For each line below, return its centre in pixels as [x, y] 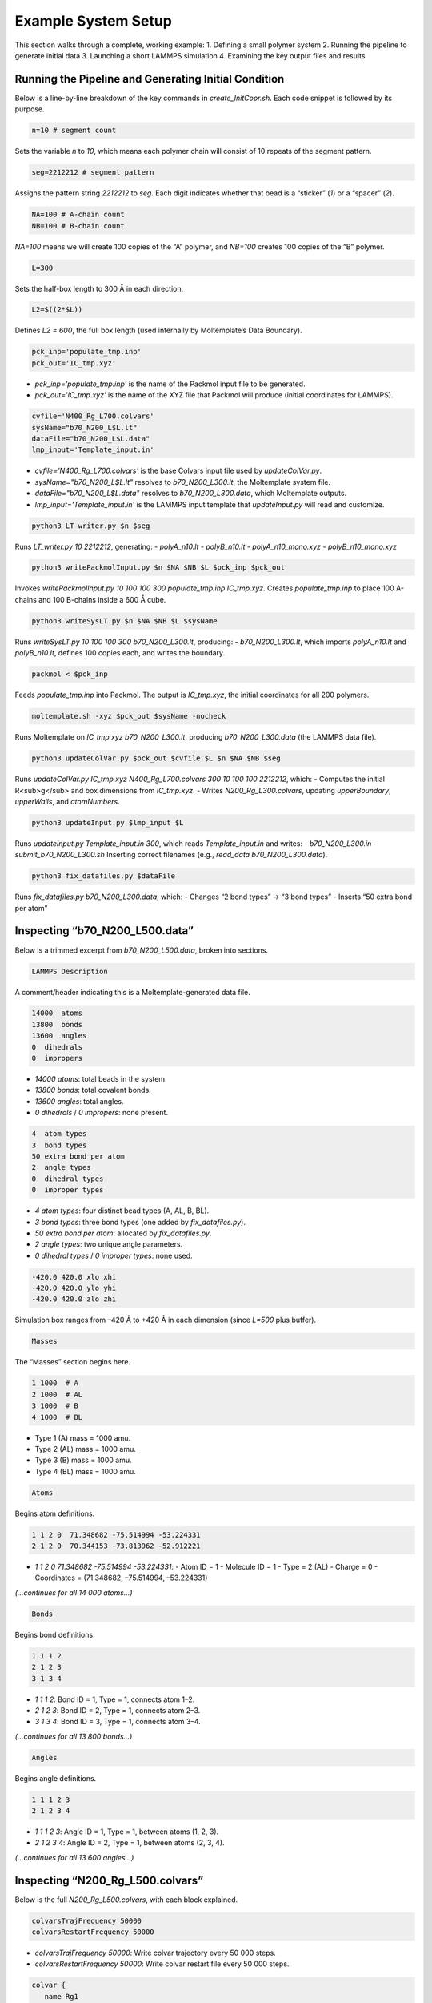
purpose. [30, 109]
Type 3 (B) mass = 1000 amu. [83, 1460]
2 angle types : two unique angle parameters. [109, 1244]
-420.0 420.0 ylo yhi [74, 1288]
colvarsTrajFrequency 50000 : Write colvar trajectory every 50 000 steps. [155, 1953]
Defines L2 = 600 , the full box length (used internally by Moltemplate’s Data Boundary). [159, 330]
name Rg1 [62, 1996]
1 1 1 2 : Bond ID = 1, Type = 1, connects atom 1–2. [115, 1699]
